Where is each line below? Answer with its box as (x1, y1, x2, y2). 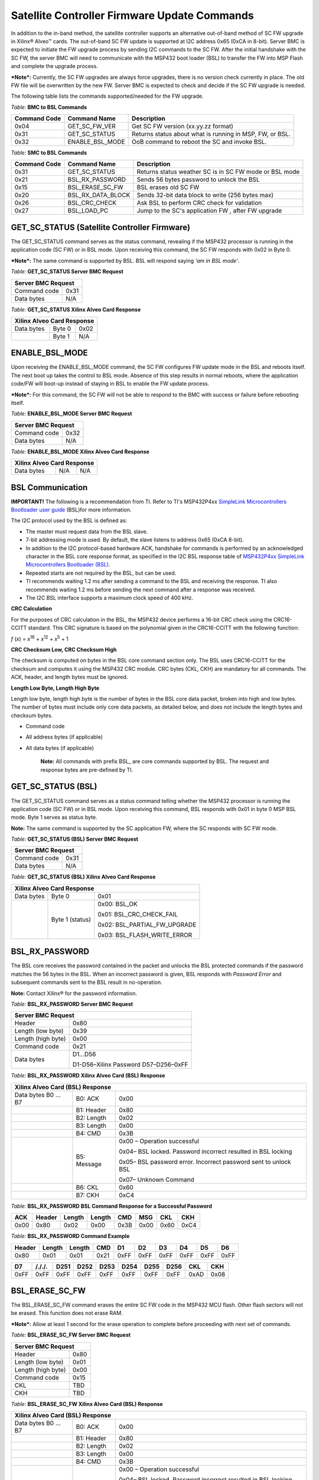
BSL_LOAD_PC (67, 207, 109, 215)
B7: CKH (76, 1191, 100, 1199)
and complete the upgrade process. (11, 63, 99, 70)
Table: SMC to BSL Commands (11, 149, 87, 156)
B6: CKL (76, 1183, 99, 1191)
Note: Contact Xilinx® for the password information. (11, 989, 137, 997)
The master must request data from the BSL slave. (25, 527, 148, 535)
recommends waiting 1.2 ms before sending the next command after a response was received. (25, 586, 256, 593)
